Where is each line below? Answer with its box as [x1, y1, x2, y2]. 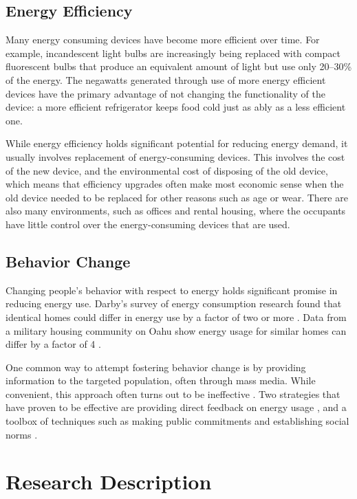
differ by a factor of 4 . [6, 337, 101, 351]
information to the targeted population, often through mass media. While [6, 373, 316, 388]
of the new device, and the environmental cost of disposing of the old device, [6, 163, 328, 177]
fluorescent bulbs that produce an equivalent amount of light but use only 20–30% [6, 59, 352, 74]
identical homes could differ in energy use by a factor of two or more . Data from [6, 309, 347, 324]
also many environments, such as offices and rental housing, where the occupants [6, 203, 346, 218]
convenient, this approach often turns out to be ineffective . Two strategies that [6, 386, 340, 401]
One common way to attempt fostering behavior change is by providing [6, 359, 306, 374]
